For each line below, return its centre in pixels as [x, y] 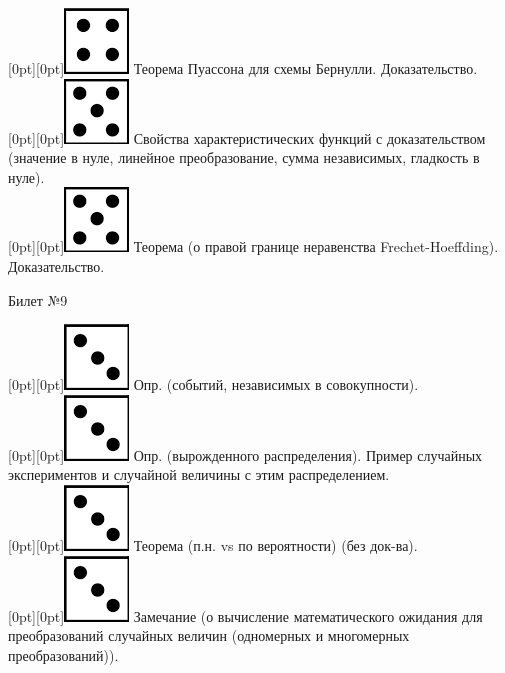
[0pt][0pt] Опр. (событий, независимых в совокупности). [213, 384]
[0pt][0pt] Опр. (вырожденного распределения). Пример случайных [245, 454]
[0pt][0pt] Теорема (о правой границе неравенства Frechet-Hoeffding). [253, 246]
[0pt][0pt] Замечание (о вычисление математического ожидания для [245, 615]
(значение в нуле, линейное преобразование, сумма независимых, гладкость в [244, 157]
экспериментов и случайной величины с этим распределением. [199, 474]
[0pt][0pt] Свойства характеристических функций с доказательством [247, 137]
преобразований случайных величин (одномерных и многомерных [209, 635]
